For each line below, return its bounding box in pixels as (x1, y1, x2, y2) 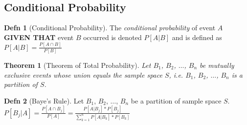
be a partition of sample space (131, 95, 222, 105)
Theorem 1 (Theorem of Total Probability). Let (4, 60, 151, 70)
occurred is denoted (83, 32, 142, 42)
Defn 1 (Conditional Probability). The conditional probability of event (4, 22, 216, 33)
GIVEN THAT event (4, 32, 74, 42)
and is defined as (172, 32, 222, 42)
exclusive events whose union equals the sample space (4, 69, 162, 80)
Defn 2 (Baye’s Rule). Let (4, 95, 84, 105)
